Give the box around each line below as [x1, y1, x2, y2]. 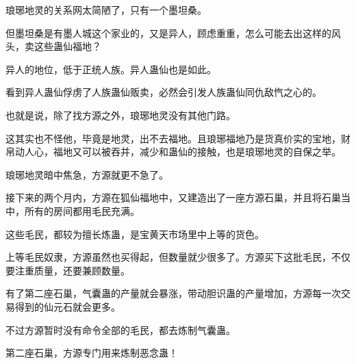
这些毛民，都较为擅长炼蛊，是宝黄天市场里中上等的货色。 [5, 226, 264, 241]
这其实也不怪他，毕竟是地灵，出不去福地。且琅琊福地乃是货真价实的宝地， [5, 131, 341, 145]
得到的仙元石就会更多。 [14, 299, 120, 313]
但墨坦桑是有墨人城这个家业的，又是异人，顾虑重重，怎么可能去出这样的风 [5, 25, 341, 40]
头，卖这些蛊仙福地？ [5, 39, 101, 53]
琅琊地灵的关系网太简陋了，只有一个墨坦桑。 [5, 3, 207, 16]
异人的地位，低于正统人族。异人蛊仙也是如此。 [5, 62, 216, 76]
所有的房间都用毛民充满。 [24, 203, 140, 218]
